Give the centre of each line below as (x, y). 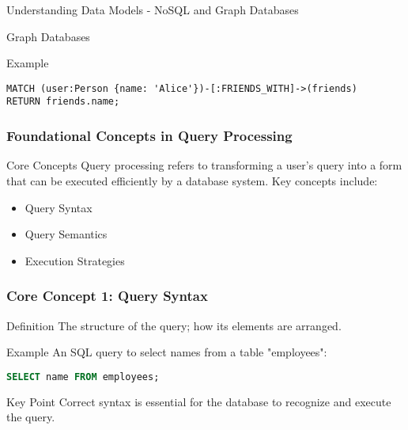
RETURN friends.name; (63, 102)
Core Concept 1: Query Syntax (107, 296)
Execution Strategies (75, 260)
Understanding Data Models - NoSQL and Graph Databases (153, 10)
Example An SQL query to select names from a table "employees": (167, 352)
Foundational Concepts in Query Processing (149, 136)
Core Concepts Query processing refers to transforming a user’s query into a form (204, 165)
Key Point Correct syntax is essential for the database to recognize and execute (199, 401)
